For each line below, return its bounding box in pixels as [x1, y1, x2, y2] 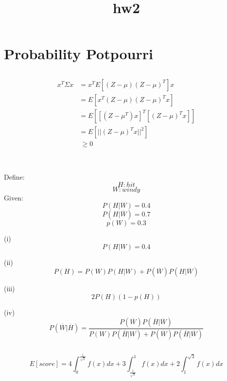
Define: [4, 172, 25, 182]
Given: [4, 192, 23, 202]
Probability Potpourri [4, 44, 153, 64]
